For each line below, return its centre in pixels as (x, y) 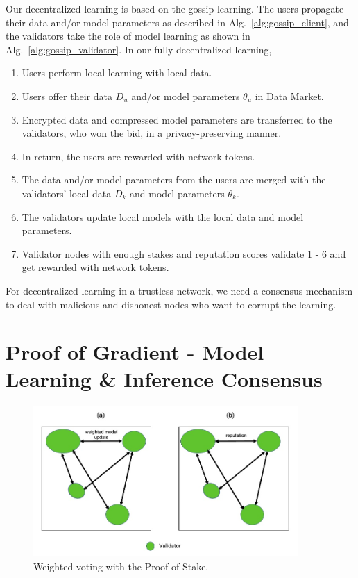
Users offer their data (67, 96)
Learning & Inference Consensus (164, 379)
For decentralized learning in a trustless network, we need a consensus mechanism (179, 290)
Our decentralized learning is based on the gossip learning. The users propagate (175, 8)
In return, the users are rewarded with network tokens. (138, 156)
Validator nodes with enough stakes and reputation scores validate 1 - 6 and (184, 253)
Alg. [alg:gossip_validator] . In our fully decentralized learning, (139, 49)
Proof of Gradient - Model (135, 352)
